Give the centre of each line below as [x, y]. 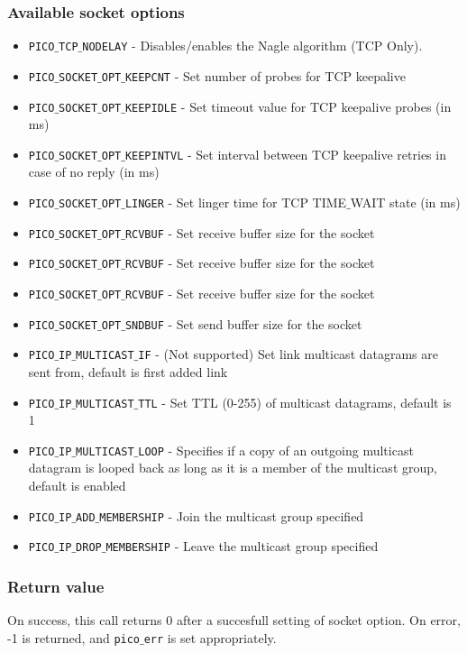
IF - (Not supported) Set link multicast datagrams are [288, 354]
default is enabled [77, 486]
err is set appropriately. [210, 637]
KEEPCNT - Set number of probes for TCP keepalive [265, 75]
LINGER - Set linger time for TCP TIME [236, 202]
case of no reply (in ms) [94, 172]
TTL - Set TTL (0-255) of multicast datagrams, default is [295, 402]
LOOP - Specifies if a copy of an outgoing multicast [276, 450]
